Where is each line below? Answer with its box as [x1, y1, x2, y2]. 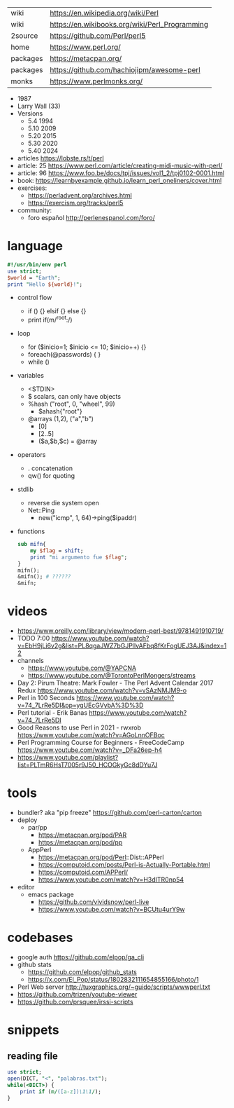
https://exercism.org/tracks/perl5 [27, 199, 124, 207]
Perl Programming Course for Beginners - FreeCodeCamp [17, 739, 184, 747]
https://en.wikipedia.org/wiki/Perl [50, 8, 159, 18]
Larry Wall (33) [17, 102, 61, 110]
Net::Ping [27, 506, 55, 514]
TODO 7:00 [17, 634, 50, 643]
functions [17, 527, 45, 535]
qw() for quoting [27, 472, 75, 480]
